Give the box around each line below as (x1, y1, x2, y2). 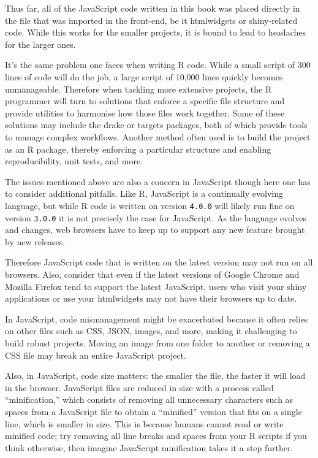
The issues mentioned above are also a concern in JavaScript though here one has (5, 175, 311, 188)
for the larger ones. (5, 37, 76, 50)
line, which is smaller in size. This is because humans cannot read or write (5, 417, 284, 430)
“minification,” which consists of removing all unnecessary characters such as (5, 393, 293, 406)
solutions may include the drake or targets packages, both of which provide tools (5, 118, 308, 131)
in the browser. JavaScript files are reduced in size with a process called (5, 381, 274, 394)
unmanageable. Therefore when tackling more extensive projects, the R (5, 82, 272, 95)
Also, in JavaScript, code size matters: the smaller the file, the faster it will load (5, 369, 306, 382)
